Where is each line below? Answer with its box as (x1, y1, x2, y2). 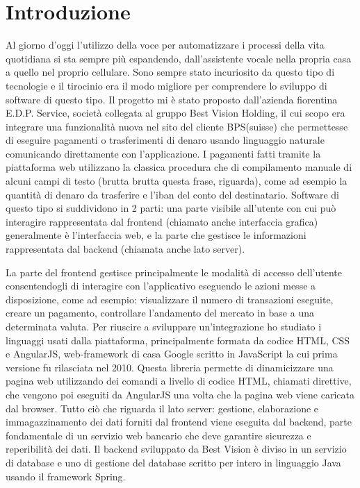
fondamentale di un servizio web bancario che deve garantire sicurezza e (6, 428, 311, 442)
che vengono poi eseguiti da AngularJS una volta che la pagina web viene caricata (6, 387, 355, 401)
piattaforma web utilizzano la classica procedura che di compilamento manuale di (6, 160, 352, 174)
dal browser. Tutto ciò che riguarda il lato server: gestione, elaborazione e (6, 401, 319, 415)
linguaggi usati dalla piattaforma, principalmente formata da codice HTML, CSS (6, 333, 350, 347)
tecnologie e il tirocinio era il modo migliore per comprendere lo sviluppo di (6, 78, 327, 92)
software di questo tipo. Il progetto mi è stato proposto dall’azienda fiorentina (6, 92, 338, 106)
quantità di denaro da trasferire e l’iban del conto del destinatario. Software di (6, 187, 339, 201)
